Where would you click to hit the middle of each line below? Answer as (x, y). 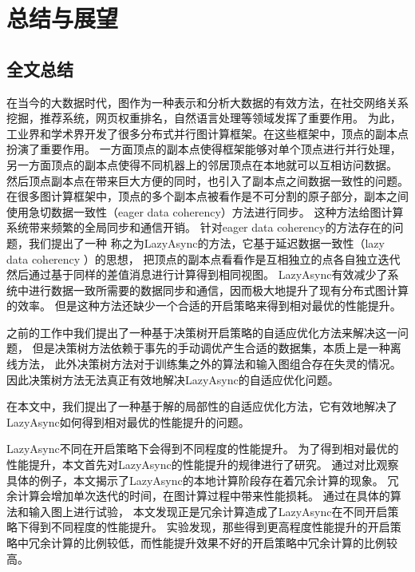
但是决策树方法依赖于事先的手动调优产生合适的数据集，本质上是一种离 (217, 348)
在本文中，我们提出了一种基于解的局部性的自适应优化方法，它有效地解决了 (202, 406)
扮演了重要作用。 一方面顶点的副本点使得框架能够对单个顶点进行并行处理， (204, 149)
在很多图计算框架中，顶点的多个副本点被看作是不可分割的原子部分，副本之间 (207, 196)
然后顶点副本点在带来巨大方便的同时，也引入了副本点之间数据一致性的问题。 (207, 180)
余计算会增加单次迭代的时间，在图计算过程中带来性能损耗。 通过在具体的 (198, 496)
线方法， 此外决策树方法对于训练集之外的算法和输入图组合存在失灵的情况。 (204, 364)
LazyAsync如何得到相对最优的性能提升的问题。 (128, 421)
